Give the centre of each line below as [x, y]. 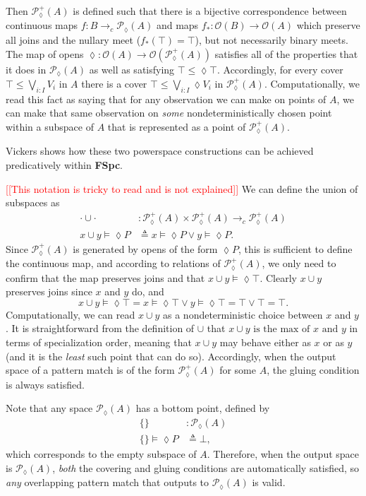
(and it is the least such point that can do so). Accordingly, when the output [171, 356]
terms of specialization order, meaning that [99, 342]
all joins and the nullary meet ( [73, 39]
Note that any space [49, 408]
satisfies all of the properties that [286, 53]
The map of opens [45, 53]
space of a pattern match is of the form [90, 370]
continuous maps [42, 25]
